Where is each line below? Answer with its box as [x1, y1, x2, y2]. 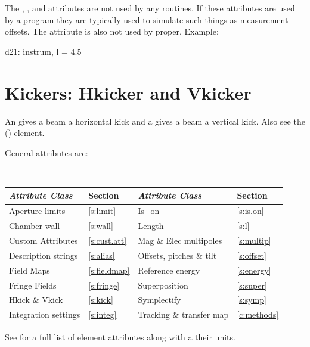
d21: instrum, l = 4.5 [5, 45, 82, 57]
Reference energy [138, 264, 200, 276]
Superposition [138, 278, 188, 291]
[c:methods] [237, 308, 279, 321]
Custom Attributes [9, 234, 78, 246]
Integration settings [9, 308, 80, 321]
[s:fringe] [88, 278, 120, 291]
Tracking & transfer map [138, 308, 229, 321]
